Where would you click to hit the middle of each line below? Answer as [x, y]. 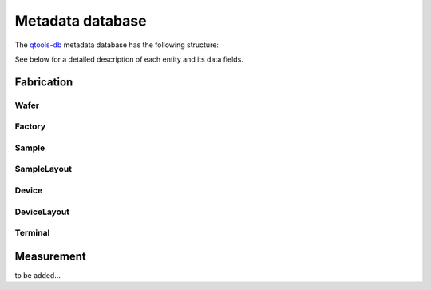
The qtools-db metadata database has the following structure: [117, 45]
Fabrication [44, 82]
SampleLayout [43, 169]
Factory [30, 126]
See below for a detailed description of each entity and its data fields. [129, 59]
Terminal [32, 233]
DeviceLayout [42, 212]
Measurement [51, 256]
